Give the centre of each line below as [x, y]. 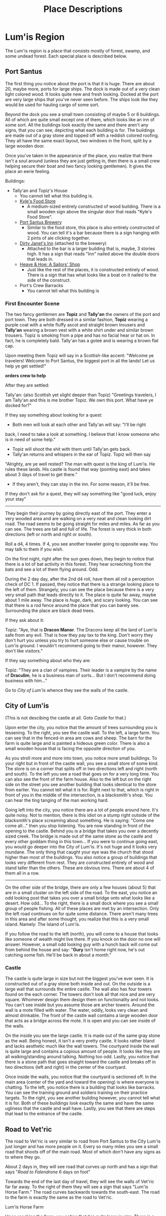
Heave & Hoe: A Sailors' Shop [50, 264]
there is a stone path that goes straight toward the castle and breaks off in [81, 1062]
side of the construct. [49, 280]
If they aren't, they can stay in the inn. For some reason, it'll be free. [81, 484]
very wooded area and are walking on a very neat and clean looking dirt [78, 519]
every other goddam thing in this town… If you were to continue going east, [82, 841]
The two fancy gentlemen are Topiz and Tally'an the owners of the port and [83, 314]
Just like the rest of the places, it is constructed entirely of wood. [93, 269]
